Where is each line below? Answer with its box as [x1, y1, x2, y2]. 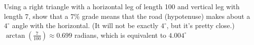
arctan [5, 32, 25, 39]
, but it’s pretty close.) [166, 20, 235, 30]
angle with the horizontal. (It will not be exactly [12, 20, 159, 30]
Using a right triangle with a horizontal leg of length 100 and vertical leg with [4, 1, 240, 11]
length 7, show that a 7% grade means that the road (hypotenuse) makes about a [4, 11, 250, 21]
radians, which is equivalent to [74, 30, 167, 40]
